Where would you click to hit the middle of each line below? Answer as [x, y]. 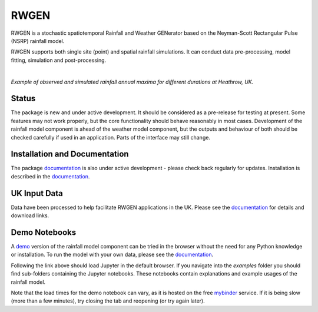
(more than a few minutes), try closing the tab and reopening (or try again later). [108, 301]
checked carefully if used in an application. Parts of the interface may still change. [110, 137]
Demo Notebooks [44, 232]
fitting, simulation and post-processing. [59, 60]
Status [23, 99]
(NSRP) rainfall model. [38, 41]
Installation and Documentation [70, 154]
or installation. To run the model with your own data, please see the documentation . [112, 255]
